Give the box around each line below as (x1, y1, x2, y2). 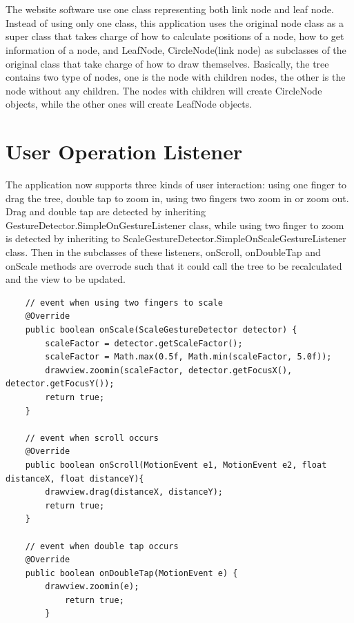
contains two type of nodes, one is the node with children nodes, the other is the (6, 70, 346, 84)
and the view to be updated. (6, 272, 126, 286)
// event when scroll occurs (25, 433, 159, 443)
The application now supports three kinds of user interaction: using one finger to (6, 177, 347, 192)
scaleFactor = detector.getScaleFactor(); (45, 338, 243, 348)
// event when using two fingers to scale (25, 297, 223, 308)
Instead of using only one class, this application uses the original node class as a (6, 15, 344, 30)
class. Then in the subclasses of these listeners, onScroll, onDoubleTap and (6, 245, 321, 259)
